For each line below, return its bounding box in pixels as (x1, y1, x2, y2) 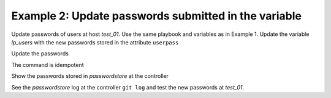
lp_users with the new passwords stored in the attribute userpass (11, 38, 179, 46)
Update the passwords (11, 50, 69, 57)
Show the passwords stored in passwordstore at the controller (11, 72, 169, 80)
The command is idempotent (11, 61, 84, 68)
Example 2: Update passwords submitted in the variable (11, 9, 302, 23)
